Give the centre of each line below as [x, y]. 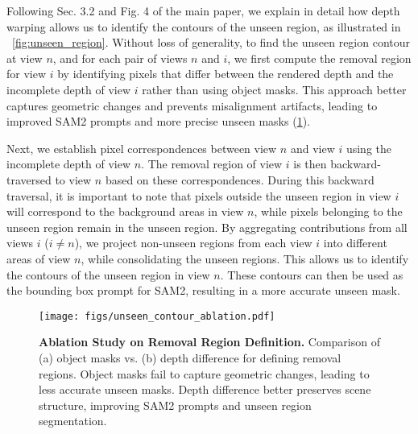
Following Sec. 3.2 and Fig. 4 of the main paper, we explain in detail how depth [203, 10]
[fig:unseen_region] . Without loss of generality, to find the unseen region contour [211, 42]
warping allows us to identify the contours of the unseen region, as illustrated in [204, 26]
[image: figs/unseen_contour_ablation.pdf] [157, 316]
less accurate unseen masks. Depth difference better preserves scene [205, 389]
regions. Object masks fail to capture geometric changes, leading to [204, 373]
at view [25, 58]
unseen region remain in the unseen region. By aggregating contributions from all [207, 227]
